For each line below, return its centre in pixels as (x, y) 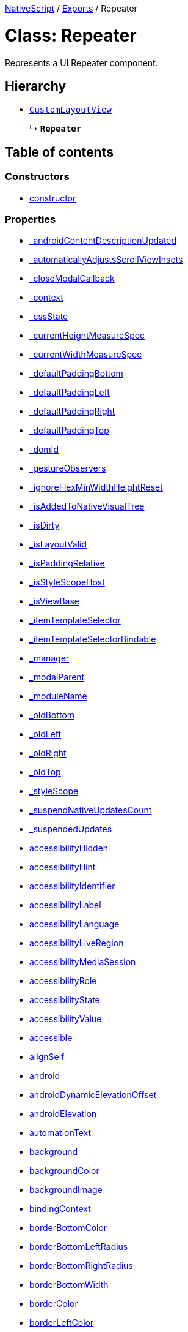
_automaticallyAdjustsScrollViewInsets (106, 260)
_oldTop (45, 772)
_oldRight (48, 753)
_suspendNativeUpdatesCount (91, 810)
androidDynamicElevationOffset (93, 1095)
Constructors (37, 177)
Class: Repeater (71, 35)
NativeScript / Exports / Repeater (71, 8)
